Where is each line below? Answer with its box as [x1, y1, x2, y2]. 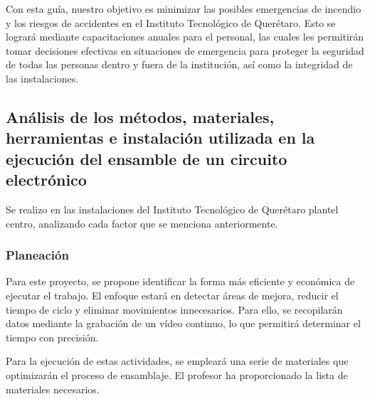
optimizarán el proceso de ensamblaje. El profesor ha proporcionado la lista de [6, 367, 348, 382]
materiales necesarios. [6, 381, 100, 396]
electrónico [6, 169, 87, 191]
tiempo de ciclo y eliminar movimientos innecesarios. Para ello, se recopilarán [6, 302, 343, 316]
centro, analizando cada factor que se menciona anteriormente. [6, 216, 278, 230]
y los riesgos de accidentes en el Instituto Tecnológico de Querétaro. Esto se [6, 15, 336, 30]
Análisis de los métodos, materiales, [6, 105, 275, 127]
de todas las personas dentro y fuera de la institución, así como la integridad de [6, 57, 353, 72]
